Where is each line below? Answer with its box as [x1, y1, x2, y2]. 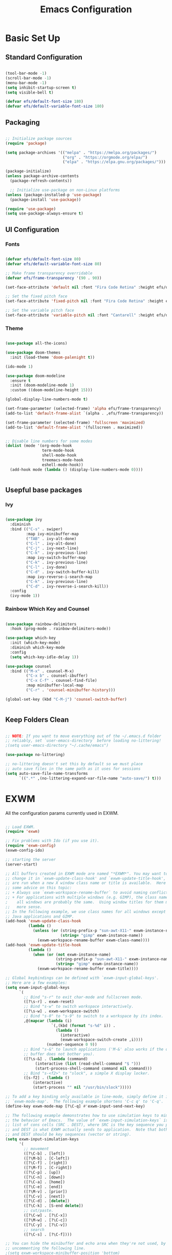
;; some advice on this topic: [5, 885, 72, 891]
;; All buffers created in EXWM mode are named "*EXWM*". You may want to [5, 871, 168, 876]
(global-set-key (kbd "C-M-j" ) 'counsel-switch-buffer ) [5, 697, 127, 702]
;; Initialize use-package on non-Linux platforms [10, 187, 120, 192]
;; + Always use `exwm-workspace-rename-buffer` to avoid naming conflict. [5, 890, 170, 895]
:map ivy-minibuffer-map [26, 531, 79, 536]
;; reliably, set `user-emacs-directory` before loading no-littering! [5, 738, 161, 743]
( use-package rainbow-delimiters [5, 621, 77, 626]
